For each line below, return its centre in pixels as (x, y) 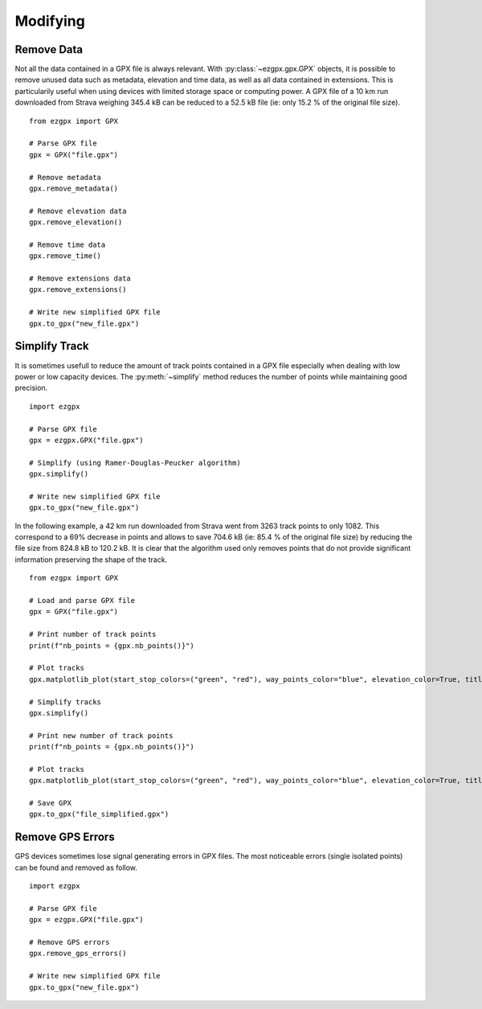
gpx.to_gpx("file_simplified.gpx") (99, 814)
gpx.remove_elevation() (76, 222)
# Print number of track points (93, 634)
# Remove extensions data (80, 279)
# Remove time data (67, 244)
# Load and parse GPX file (82, 600)
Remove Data (49, 49)
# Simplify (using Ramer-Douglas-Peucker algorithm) (135, 463)
